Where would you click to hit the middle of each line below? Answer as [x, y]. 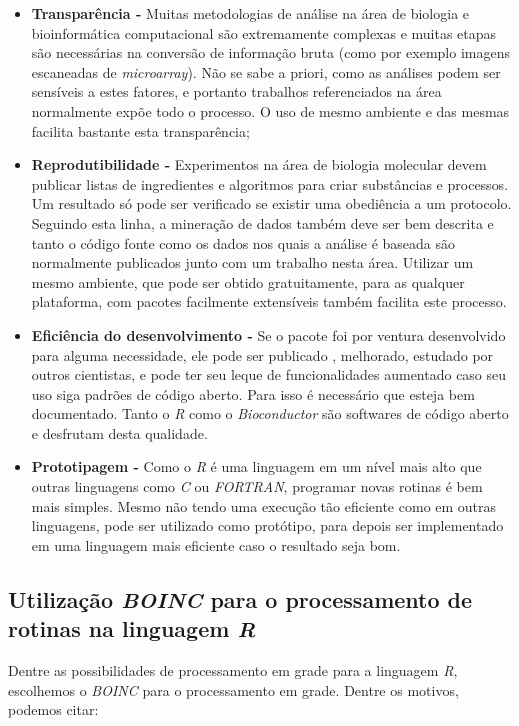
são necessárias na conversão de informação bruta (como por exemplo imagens [270, 52]
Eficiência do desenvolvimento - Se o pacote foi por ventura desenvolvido [268, 334]
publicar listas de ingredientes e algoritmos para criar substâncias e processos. [270, 183]
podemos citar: [53, 709]
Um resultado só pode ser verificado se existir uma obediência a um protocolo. [271, 203]
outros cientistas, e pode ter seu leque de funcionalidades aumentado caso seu [269, 374]
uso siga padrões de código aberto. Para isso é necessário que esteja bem [253, 393]
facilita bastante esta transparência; [140, 130]
